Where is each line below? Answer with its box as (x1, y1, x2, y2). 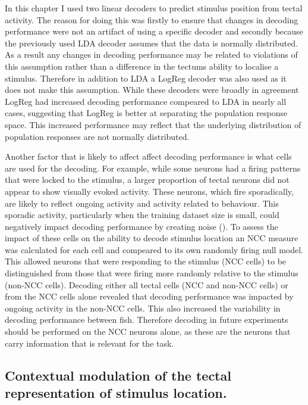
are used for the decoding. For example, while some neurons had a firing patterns (5, 161, 301, 174)
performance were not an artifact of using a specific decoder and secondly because (5, 25, 303, 38)
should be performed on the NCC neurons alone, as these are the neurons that (5, 325, 291, 338)
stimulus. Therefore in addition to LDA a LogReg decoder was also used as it (5, 71, 287, 84)
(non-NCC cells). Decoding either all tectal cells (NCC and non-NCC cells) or (5, 278, 288, 291)
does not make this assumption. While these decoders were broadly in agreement (5, 83, 299, 96)
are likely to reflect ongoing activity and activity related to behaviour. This (5, 197, 279, 209)
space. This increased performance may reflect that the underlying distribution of (5, 118, 301, 130)
